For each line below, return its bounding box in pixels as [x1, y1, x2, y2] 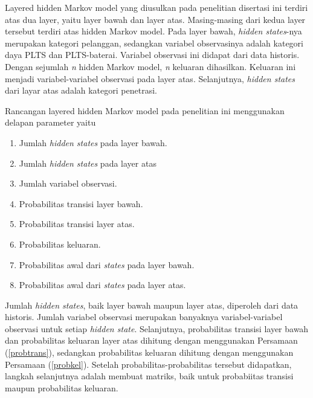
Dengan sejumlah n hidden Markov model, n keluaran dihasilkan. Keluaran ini [5, 60, 296, 72]
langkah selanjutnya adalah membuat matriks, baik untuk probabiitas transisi [5, 370, 294, 382]
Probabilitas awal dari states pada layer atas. [19, 278, 186, 291]
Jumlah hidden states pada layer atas [19, 156, 156, 169]
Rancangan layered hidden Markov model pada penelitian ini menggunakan [5, 104, 285, 117]
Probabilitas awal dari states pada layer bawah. [19, 258, 195, 271]
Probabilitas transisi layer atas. [19, 217, 135, 230]
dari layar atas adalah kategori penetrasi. [5, 84, 157, 97]
